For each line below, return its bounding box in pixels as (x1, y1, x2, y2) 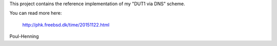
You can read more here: (9, 10, 62, 16)
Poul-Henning (9, 33, 39, 39)
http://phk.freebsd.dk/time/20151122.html (22, 21, 110, 28)
